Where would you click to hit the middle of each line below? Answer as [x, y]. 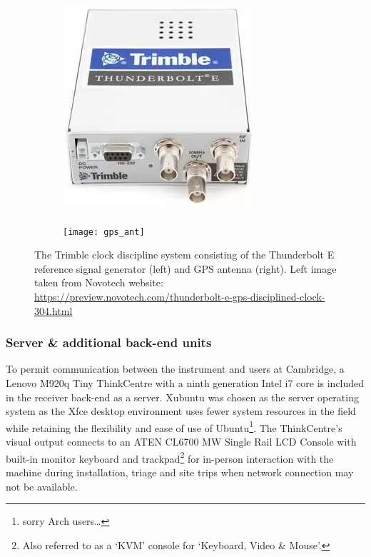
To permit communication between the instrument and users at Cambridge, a [175, 369]
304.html [54, 310]
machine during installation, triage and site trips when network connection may [180, 472]
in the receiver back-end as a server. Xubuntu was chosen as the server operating [182, 397]
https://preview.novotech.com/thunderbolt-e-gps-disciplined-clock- [180, 297]
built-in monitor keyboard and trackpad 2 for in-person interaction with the [170, 457]
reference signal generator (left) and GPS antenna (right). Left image [185, 268]
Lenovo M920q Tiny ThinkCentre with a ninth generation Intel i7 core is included [185, 383]
